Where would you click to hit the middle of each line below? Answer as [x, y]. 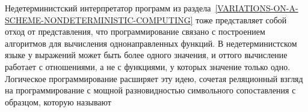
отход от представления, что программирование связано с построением [135, 31]
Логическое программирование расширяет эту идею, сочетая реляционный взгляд [154, 78]
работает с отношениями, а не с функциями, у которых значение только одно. [148, 66]
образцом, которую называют [58, 102]
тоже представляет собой [241, 19]
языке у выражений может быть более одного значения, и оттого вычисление [146, 55]
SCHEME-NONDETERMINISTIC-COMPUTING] [99, 19]
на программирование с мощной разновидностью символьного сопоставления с [150, 90]
